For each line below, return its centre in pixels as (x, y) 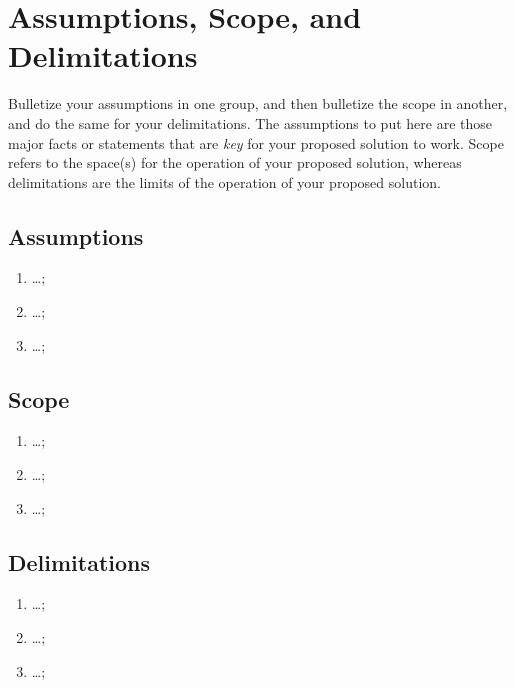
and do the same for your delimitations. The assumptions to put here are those (250, 122)
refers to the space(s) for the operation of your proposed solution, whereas (235, 162)
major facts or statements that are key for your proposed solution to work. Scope (256, 142)
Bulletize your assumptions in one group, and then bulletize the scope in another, (258, 103)
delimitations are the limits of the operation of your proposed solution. (224, 181)
